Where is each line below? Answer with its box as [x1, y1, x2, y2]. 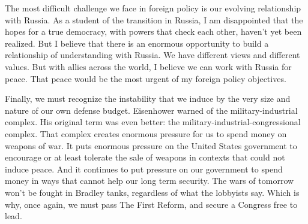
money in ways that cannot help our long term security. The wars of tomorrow [5, 174, 294, 187]
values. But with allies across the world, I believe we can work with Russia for [5, 60, 292, 72]
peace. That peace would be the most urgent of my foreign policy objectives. [5, 72, 286, 84]
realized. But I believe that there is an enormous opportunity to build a [5, 37, 269, 49]
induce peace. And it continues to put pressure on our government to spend [5, 162, 283, 175]
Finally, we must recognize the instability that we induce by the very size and [5, 92, 291, 105]
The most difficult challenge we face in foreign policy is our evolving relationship [5, 2, 301, 14]
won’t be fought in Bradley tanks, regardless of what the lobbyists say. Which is [5, 186, 300, 198]
